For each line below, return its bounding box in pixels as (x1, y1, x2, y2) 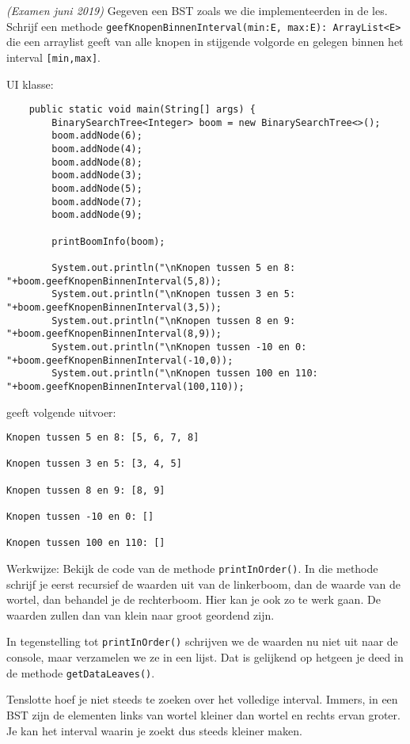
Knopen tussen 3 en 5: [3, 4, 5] (6, 458, 182, 470)
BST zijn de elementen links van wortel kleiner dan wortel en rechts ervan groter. (6, 706, 401, 723)
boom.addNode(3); (51, 170, 142, 181)
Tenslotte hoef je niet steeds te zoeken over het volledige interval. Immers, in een (6, 691, 398, 708)
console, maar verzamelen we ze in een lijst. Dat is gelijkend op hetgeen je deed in (6, 649, 404, 666)
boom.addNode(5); (51, 183, 142, 195)
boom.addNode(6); (51, 130, 142, 142)
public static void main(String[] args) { (28, 104, 256, 116)
